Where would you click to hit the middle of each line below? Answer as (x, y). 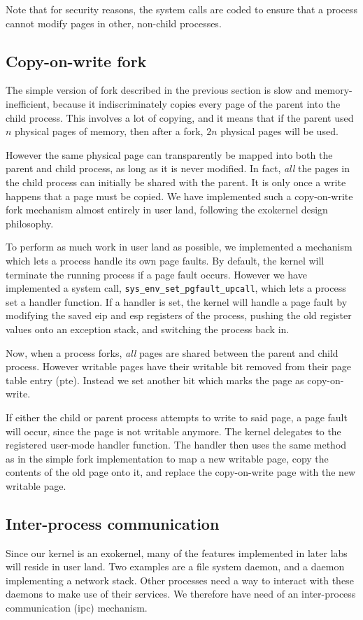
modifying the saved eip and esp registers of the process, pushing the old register (179, 315)
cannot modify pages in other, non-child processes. (114, 23)
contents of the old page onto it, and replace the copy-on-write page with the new (181, 472)
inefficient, (28, 103)
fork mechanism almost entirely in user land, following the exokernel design (167, 210)
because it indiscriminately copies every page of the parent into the (197, 103)
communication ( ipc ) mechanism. (77, 608)
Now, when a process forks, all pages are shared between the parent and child (172, 352)
